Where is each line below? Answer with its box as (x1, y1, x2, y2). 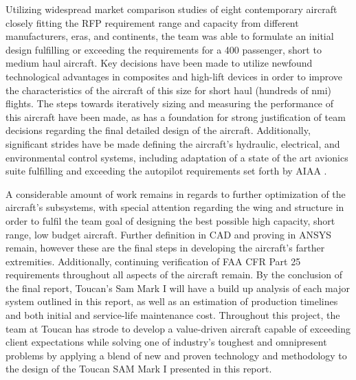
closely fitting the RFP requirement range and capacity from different (5, 15, 299, 30)
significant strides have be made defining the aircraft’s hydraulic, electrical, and (5, 136, 340, 150)
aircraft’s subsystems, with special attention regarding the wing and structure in (5, 200, 344, 214)
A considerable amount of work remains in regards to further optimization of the (5, 186, 346, 201)
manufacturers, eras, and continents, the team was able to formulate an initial (5, 29, 334, 43)
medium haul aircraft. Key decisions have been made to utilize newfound (5, 56, 313, 70)
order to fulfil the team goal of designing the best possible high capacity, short (5, 213, 335, 227)
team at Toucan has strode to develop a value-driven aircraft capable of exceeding (5, 321, 351, 335)
